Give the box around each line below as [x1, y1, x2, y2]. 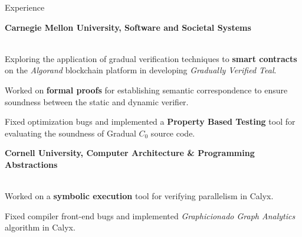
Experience [5, 1, 45, 13]
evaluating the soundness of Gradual [5, 126, 136, 139]
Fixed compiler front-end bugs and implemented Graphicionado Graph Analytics [5, 209, 296, 222]
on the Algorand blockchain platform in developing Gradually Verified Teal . [5, 64, 277, 76]
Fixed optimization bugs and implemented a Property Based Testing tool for [5, 115, 296, 128]
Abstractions [5, 158, 58, 170]
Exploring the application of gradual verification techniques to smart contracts [5, 52, 297, 64]
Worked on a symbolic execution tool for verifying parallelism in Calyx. [5, 190, 274, 202]
